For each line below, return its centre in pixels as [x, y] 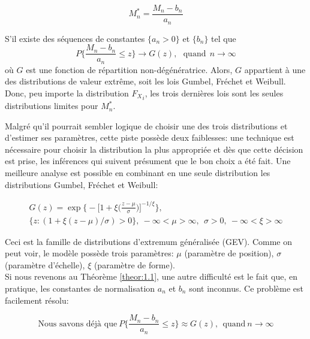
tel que [224, 38]
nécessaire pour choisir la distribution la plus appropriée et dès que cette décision [154, 149]
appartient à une [275, 69]
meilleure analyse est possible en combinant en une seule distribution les [138, 173]
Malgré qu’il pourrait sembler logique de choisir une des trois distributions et [146, 125]
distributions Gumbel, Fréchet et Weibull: [82, 184]
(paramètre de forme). [134, 264]
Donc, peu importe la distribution [67, 93]
